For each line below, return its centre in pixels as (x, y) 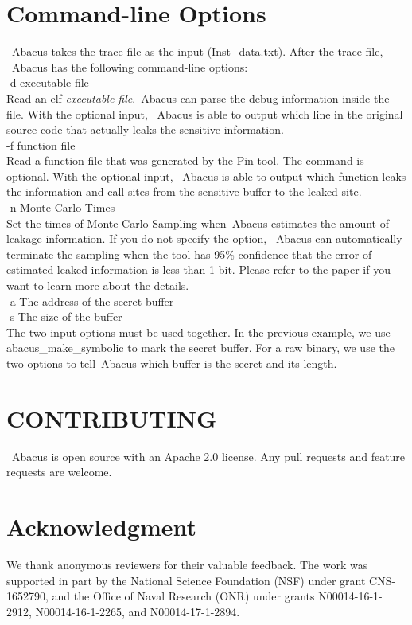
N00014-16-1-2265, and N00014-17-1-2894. (138, 611)
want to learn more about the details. (98, 285)
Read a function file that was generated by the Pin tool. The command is (185, 160)
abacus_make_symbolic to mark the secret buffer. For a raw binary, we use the (200, 348)
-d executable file (48, 82)
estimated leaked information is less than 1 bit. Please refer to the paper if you (198, 270)
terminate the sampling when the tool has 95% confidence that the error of (189, 254)
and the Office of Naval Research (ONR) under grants (183, 596)
